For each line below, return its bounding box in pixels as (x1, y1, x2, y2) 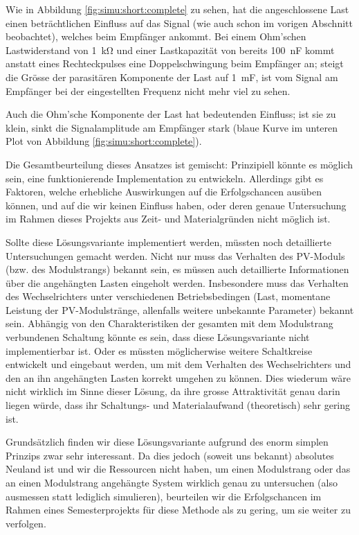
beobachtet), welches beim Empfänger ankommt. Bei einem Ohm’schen (6, 29, 306, 44)
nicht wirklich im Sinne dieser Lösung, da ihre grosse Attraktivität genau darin (6, 384, 340, 398)
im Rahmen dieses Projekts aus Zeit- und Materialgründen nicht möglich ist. (6, 211, 331, 226)
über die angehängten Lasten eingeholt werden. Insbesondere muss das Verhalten (6, 275, 349, 290)
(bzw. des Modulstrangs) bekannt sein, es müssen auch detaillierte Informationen (6, 262, 349, 277)
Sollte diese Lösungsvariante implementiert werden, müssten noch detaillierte (6, 234, 331, 249)
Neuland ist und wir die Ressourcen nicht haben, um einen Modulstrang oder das (6, 462, 351, 476)
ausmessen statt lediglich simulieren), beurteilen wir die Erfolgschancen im (6, 489, 322, 503)
